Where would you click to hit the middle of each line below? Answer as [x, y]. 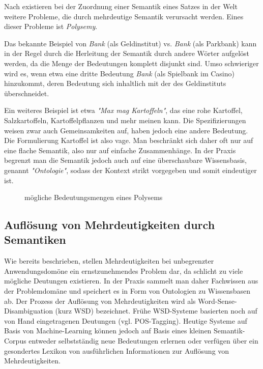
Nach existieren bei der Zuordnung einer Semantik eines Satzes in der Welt [121, 6]
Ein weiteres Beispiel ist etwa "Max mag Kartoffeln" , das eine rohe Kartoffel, [123, 110]
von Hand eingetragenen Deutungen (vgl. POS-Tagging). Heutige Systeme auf [126, 320]
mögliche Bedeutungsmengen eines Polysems [94, 197]
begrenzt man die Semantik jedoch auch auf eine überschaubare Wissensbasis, [125, 160]
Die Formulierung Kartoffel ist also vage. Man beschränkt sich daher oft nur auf [129, 140]
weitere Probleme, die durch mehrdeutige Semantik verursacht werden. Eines [124, 16]
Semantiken [35, 239]
